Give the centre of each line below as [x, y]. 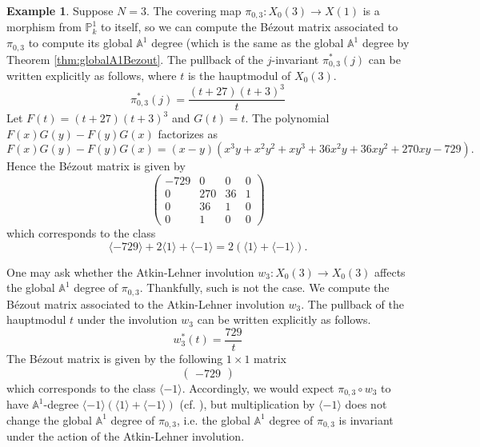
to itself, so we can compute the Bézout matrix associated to [250, 27]
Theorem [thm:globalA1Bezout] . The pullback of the [135, 59]
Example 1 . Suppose [60, 10]
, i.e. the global [214, 419]
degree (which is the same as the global [248, 43]
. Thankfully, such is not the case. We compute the [264, 287]
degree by [386, 43]
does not [366, 404]
